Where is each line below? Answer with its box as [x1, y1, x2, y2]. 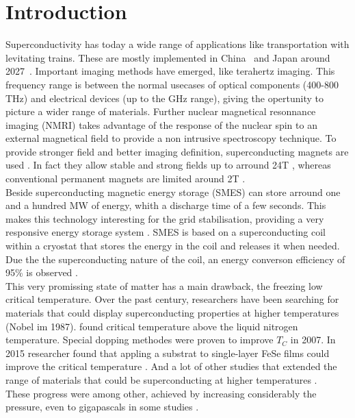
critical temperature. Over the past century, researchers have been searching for [5, 292, 339, 306]
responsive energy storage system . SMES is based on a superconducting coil [5, 225, 326, 239]
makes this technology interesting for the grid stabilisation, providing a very [5, 211, 324, 225]
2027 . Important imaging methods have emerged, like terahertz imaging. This [5, 64, 335, 78]
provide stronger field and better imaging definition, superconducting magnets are [5, 144, 349, 158]
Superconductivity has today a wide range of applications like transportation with [5, 37, 350, 51]
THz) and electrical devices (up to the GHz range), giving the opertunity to [5, 90, 324, 105]
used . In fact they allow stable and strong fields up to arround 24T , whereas [5, 158, 331, 172]
